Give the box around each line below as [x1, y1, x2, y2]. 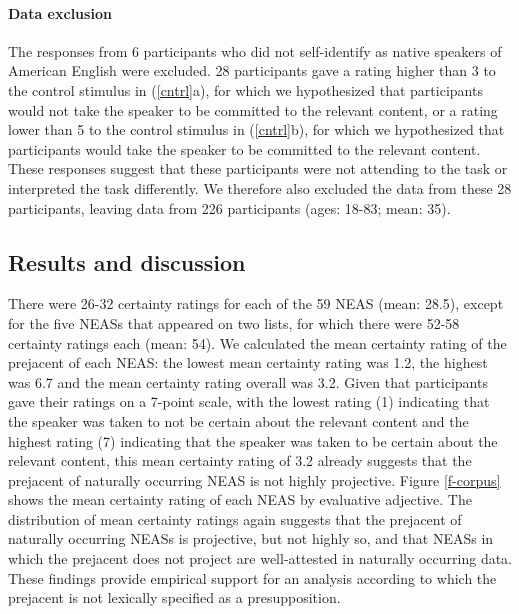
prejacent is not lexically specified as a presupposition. [8, 587, 341, 608]
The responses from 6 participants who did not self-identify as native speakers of [8, 40, 502, 61]
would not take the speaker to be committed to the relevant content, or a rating [8, 99, 498, 120]
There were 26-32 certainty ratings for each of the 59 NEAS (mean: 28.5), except [8, 293, 504, 314]
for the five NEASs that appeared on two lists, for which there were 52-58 [8, 312, 460, 333]
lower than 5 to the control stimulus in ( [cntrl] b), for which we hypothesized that [8, 119, 505, 140]
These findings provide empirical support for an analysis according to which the [8, 567, 497, 588]
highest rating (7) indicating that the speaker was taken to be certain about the [8, 430, 498, 451]
